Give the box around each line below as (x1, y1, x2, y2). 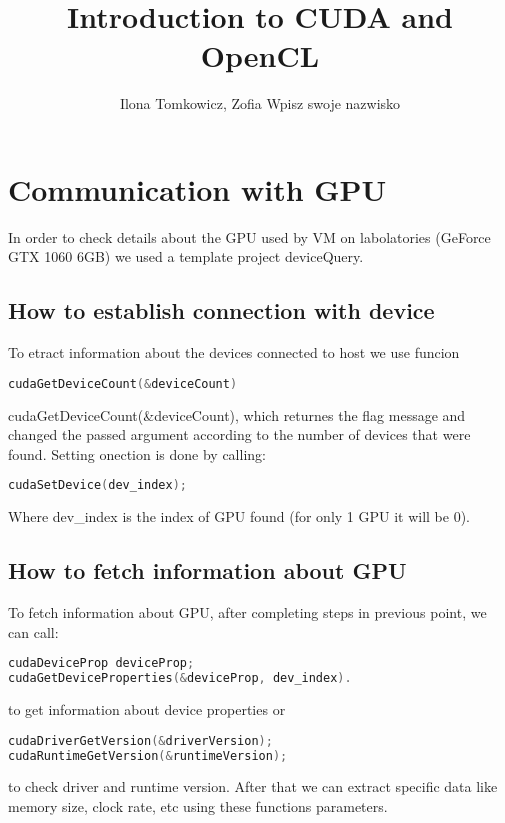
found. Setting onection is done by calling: (8, 443, 266, 464)
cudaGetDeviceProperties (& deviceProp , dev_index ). (8, 671, 352, 686)
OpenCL (200, 35, 320, 76)
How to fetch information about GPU (8, 555, 407, 586)
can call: (8, 621, 59, 642)
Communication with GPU (8, 168, 387, 209)
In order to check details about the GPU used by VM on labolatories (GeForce (8, 226, 491, 247)
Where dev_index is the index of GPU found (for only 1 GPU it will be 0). (8, 506, 471, 527)
